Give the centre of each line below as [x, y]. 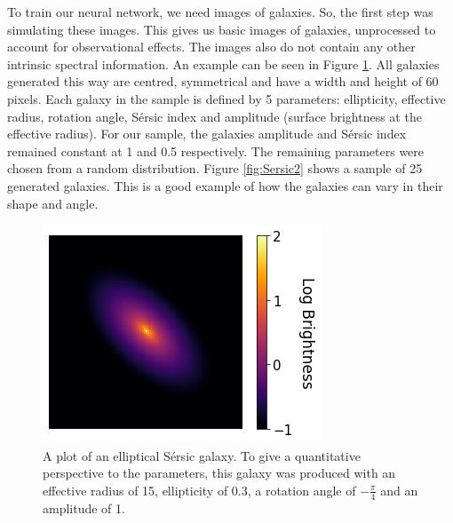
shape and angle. [53, 203]
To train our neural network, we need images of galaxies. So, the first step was [220, 12]
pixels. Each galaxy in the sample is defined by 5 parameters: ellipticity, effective [226, 98]
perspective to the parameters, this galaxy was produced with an [219, 473]
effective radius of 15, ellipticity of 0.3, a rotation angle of [199, 490]
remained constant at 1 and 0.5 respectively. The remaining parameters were [216, 151]
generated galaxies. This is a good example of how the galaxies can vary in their [225, 185]
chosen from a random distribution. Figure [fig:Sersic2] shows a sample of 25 [215, 168]
